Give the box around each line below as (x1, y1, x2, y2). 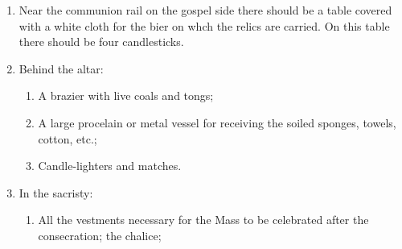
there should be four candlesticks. (18, 33, 184, 50)
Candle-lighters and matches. (38, 157, 182, 174)
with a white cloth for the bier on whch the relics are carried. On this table (18, 17, 390, 34)
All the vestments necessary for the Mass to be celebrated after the (38, 211, 369, 228)
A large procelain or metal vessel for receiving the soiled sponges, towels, (38, 114, 396, 131)
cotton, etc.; (38, 130, 97, 147)
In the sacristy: (18, 184, 93, 201)
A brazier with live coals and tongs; (38, 87, 214, 104)
